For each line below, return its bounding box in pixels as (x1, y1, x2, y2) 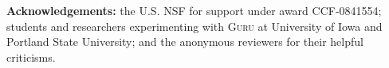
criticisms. (6, 48, 56, 65)
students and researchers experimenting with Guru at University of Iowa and (6, 17, 383, 34)
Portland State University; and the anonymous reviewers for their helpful (6, 33, 363, 50)
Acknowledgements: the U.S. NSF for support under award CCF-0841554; (6, 2, 382, 18)
